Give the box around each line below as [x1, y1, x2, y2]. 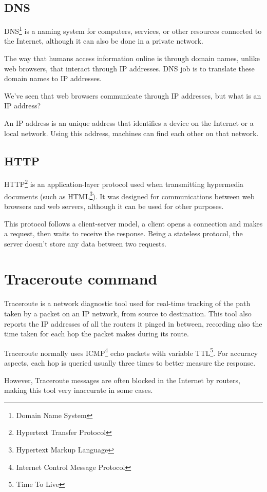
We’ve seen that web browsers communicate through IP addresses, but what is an [4, 90, 261, 101]
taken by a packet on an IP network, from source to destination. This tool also [4, 308, 252, 318]
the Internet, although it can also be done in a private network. [4, 35, 203, 46]
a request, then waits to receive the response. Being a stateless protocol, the [4, 228, 243, 239]
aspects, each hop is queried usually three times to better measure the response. [4, 357, 256, 368]
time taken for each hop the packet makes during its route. [4, 328, 189, 339]
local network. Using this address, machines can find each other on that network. [4, 127, 259, 138]
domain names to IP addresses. [4, 73, 102, 84]
